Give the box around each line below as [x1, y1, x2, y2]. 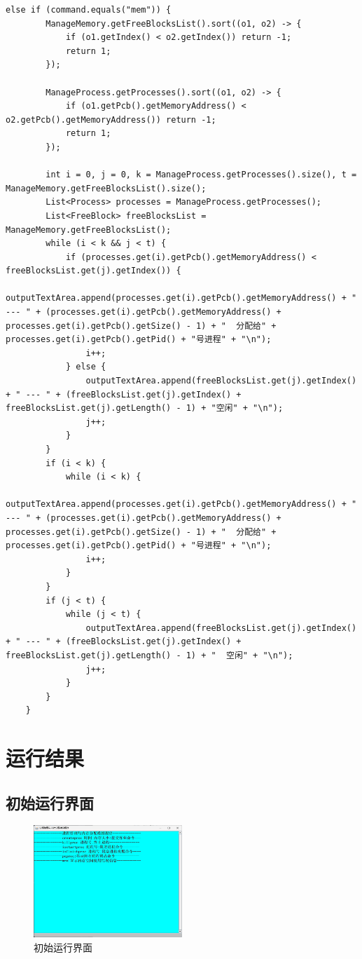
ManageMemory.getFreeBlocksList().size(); [6, 183, 207, 193]
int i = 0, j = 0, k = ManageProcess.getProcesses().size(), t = [46, 170, 357, 180]
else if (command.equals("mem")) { [6, 5, 172, 15]
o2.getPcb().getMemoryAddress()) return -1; [6, 114, 216, 125]
